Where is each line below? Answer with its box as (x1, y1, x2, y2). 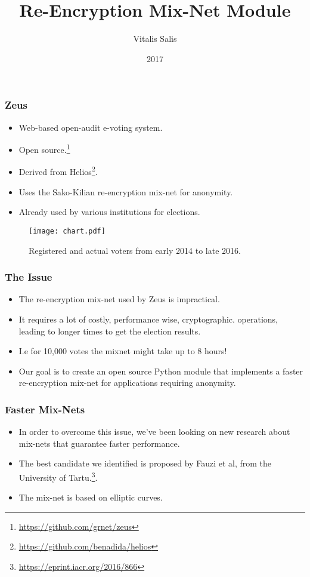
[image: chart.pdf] (29, 226, 106, 235)
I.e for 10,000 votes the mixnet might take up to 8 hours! (18, 345, 227, 357)
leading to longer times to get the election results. (18, 324, 201, 337)
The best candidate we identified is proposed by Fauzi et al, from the (18, 457, 272, 469)
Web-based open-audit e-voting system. (18, 121, 163, 133)
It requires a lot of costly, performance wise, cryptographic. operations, (18, 312, 278, 325)
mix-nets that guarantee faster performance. (18, 437, 180, 449)
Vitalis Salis (133, 32, 177, 45)
